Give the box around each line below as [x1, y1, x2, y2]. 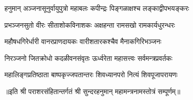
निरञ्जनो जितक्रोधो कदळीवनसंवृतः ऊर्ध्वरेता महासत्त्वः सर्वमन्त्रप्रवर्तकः [4, 52, 173, 63]
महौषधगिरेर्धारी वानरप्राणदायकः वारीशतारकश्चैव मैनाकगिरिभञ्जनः [4, 36, 162, 47]
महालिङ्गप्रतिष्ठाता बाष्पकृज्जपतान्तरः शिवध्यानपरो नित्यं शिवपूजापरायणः [4, 69, 178, 80]
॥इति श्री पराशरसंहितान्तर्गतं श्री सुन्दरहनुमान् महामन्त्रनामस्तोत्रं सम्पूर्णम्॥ [4, 86, 181, 96]
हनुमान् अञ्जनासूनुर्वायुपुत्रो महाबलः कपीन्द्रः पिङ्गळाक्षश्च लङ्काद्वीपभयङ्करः [4, 3, 190, 13]
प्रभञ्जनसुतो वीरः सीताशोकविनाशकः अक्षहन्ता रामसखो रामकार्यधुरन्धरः [4, 19, 175, 30]
